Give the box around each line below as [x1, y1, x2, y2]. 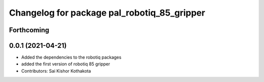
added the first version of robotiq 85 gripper [21, 61, 110, 67]
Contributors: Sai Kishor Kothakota [21, 68, 91, 74]
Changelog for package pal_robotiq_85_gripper [9, 7, 205, 18]
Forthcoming [9, 26, 49, 34]
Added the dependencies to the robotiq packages [21, 54, 122, 61]
